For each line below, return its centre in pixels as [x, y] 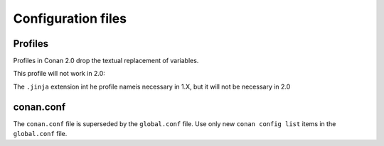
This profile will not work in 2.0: [59, 74]
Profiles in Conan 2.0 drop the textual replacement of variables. [106, 61]
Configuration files [70, 18]
